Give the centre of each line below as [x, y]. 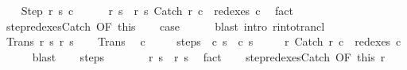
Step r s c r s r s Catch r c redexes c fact [157, 10]
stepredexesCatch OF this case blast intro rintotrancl [165, 26]
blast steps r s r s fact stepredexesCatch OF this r [209, 56]
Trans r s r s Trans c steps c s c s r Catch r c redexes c [203, 41]
